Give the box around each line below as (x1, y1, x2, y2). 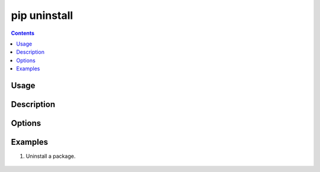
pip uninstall (11, 9, 73, 22)
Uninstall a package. (25, 152, 76, 160)
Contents (11, 30, 35, 37)
